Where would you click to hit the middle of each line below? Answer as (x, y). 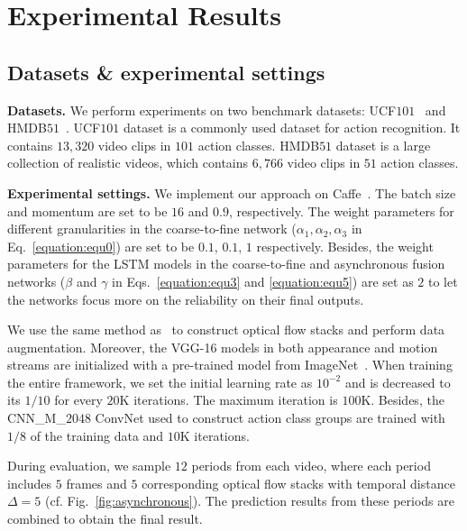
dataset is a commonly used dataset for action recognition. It (292, 128)
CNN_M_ (37, 418)
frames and (96, 483)
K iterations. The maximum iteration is (229, 400)
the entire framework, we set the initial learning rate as (160, 382)
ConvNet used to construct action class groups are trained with (270, 418)
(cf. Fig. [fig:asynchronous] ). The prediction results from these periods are (249, 501)
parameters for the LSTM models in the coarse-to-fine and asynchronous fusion (226, 264)
